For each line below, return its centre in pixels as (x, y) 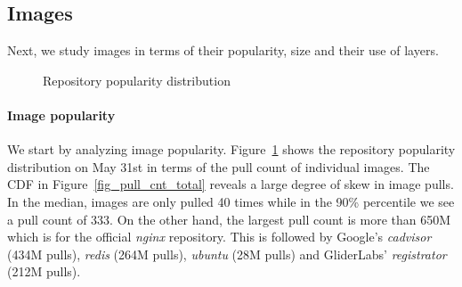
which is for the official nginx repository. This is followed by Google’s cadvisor (219, 237)
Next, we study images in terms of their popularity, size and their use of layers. (223, 50)
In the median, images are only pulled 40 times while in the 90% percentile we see (231, 201)
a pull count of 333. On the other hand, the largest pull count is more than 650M (229, 219)
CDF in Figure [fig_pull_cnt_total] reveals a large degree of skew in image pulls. (231, 184)
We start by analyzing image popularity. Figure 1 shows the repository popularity (231, 149)
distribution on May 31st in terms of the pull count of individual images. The (219, 166)
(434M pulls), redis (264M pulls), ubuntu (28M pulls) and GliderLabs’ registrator (227, 254)
